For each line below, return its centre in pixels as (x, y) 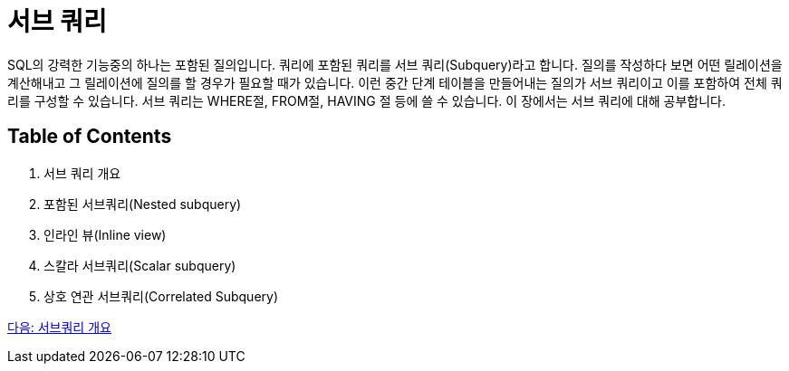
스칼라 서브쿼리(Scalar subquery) (140, 265)
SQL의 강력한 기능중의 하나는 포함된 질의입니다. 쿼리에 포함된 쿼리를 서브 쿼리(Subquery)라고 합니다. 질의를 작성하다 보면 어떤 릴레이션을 (395, 64)
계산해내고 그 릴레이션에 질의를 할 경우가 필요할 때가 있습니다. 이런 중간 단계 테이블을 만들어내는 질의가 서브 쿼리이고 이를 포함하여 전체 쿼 (395, 82)
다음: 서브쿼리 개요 (59, 327)
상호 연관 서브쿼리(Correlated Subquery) (161, 296)
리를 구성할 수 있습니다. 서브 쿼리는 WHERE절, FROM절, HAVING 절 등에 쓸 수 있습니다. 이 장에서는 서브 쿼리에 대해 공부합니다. (366, 100)
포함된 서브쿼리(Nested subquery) (143, 204)
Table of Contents (90, 137)
